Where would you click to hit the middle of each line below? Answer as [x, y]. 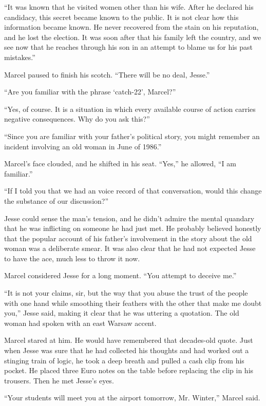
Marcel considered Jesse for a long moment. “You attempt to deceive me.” [120, 275]
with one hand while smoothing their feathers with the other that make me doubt [133, 303]
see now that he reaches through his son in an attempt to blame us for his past [129, 47]
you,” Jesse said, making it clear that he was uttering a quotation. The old [122, 313]
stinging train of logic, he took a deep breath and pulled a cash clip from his [124, 360]
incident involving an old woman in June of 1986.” [83, 146]
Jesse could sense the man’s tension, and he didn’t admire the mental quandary [129, 218]
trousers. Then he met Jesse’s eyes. [59, 380]
